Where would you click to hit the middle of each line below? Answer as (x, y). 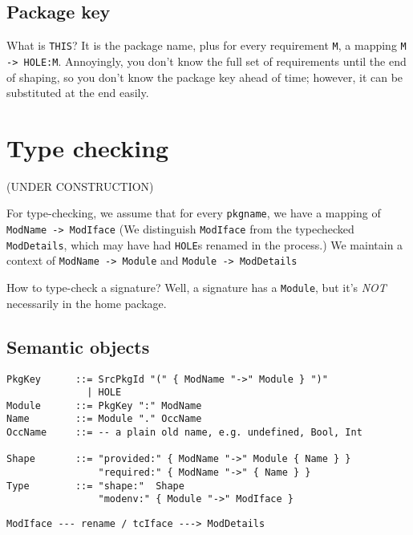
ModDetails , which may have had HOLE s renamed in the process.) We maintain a (205, 244)
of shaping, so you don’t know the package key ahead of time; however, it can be (205, 77)
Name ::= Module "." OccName (104, 419)
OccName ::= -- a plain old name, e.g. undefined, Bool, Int (184, 433)
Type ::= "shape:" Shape (95, 486)
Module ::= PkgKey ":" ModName (104, 405)
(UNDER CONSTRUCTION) (80, 186)
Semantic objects (78, 346)
